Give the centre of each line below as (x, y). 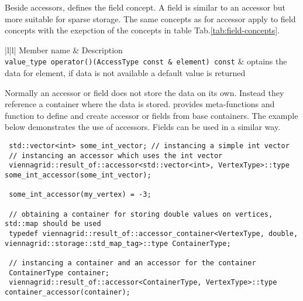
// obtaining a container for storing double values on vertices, (141, 214)
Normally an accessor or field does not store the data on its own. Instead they (144, 92)
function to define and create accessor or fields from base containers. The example (151, 115)
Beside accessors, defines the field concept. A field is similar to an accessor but (145, 7)
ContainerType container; (59, 273)
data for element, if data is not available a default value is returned (125, 73)
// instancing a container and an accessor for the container (132, 263)
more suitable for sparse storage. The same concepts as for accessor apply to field (150, 18)
